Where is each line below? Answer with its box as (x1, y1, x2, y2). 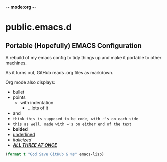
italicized (12, 137, 32, 143)
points (12, 94, 26, 100)
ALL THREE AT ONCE (12, 142, 58, 148)
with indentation (20, 100, 54, 105)
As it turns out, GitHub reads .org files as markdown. (5, 70, 114, 75)
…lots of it (27, 105, 49, 111)
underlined (12, 132, 35, 137)
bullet (12, 89, 25, 95)
